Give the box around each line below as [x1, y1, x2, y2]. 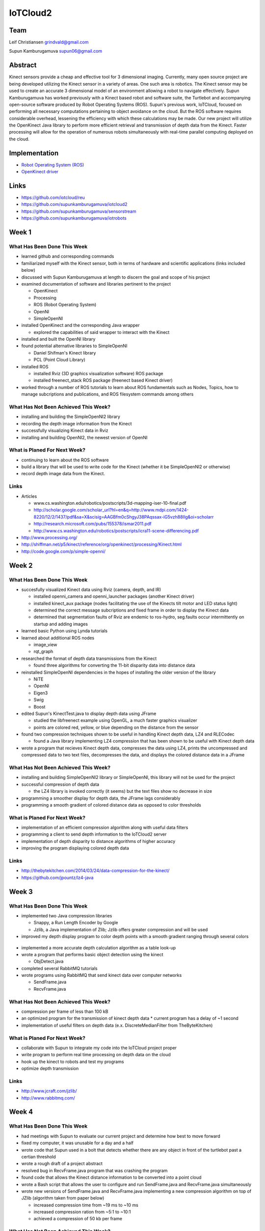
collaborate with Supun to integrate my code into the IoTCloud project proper [21, 1044, 177, 1051]
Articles [21, 493, 37, 499]
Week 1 [9, 228, 31, 236]
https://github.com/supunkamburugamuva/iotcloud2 [21, 201, 128, 207]
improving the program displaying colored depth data [21, 845, 130, 851]
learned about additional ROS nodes [21, 635, 95, 641]
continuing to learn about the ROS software [21, 457, 109, 463]
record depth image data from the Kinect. [21, 471, 106, 477]
